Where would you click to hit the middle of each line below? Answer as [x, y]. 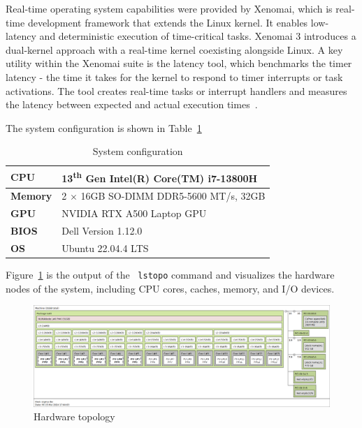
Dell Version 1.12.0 [102, 231]
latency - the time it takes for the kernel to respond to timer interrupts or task [174, 76]
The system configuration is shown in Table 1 [104, 127]
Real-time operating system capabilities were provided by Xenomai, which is [169, 8]
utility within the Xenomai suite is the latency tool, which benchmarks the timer [179, 63]
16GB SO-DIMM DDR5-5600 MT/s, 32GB [173, 196]
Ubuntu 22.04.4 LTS [105, 248]
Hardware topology [74, 416]
